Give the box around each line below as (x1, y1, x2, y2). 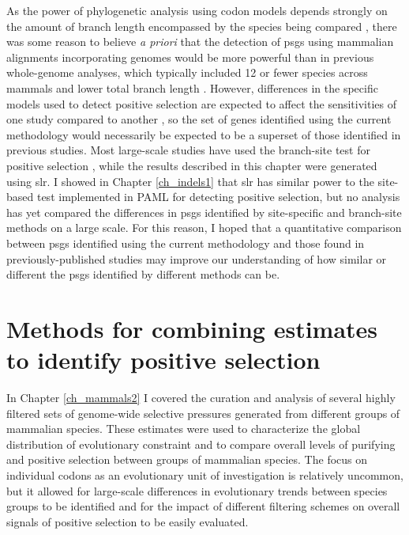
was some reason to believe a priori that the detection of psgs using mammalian (6, 33, 394, 50)
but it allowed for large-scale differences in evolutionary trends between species (6, 482, 388, 499)
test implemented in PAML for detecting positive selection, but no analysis (36, 188, 400, 205)
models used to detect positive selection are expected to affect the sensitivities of (6, 95, 396, 112)
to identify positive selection (6, 343, 321, 376)
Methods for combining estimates (6, 312, 378, 344)
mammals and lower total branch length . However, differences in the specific (6, 79, 378, 96)
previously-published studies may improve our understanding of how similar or (6, 250, 387, 267)
